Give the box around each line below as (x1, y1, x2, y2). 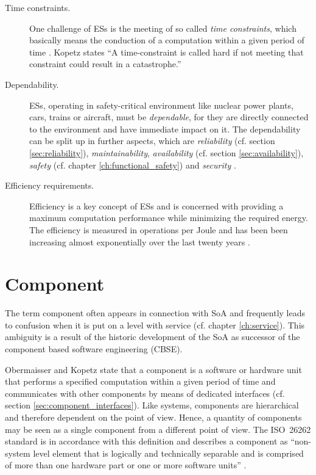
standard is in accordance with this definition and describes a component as (5, 435, 288, 448)
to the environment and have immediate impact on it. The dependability (29, 122, 301, 135)
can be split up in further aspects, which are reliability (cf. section (29, 134, 275, 147)
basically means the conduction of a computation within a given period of (29, 34, 304, 46)
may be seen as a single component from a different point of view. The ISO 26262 (5, 422, 311, 435)
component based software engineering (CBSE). (5, 343, 183, 355)
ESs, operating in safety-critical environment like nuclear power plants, (29, 98, 293, 111)
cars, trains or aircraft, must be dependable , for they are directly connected (29, 111, 309, 123)
